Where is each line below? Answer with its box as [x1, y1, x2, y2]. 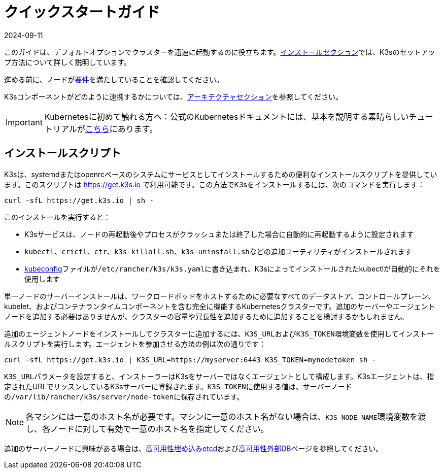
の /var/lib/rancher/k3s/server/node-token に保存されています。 [4, 392, 244, 401]
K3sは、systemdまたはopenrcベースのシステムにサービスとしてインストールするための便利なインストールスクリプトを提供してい [4, 170, 437, 179]
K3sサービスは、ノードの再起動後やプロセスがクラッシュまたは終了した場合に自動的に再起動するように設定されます [24, 229, 414, 239]
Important [6, 117, 43, 127]
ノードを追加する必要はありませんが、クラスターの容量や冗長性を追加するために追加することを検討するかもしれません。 [4, 312, 408, 321]
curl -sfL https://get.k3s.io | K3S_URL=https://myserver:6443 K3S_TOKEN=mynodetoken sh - [4, 355, 377, 364]
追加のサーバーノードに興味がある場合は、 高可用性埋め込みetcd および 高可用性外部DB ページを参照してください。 [4, 444, 383, 453]
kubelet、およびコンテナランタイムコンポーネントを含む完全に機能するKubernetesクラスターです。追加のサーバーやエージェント [4, 301, 435, 311]
